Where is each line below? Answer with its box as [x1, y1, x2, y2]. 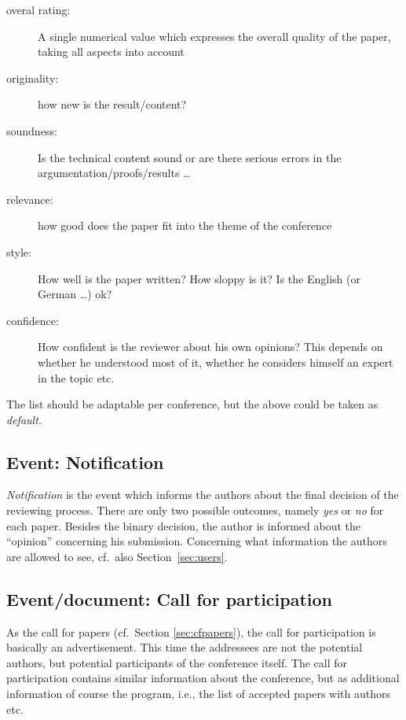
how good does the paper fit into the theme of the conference [38, 217, 332, 234]
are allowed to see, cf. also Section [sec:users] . [6, 548, 228, 564]
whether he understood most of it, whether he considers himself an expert [38, 353, 393, 370]
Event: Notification [6, 449, 164, 474]
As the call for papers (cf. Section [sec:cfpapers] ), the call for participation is [6, 623, 376, 640]
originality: [6, 69, 59, 86]
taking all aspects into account [38, 43, 185, 60]
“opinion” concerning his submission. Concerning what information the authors [6, 533, 387, 549]
